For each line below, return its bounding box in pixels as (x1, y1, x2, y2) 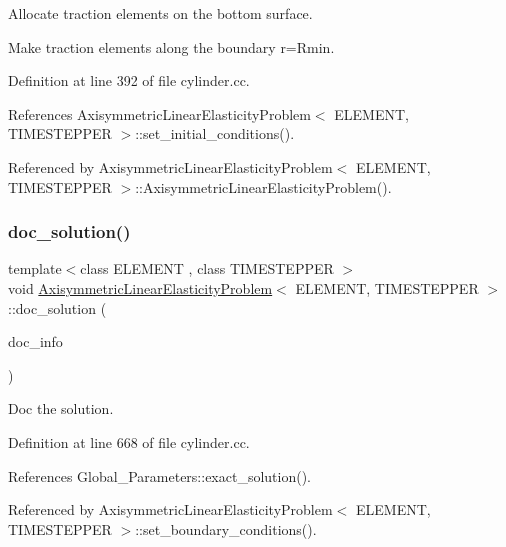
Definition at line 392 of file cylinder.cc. (8, 70, 250, 91)
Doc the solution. (8, 398, 114, 419)
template (8, 258, 62, 279)
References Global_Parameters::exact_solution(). (8, 465, 312, 486)
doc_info (8, 331, 63, 352)
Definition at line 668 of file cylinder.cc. (8, 431, 250, 452)
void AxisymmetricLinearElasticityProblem (8, 277, 273, 298)
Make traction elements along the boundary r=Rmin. (8, 36, 335, 57)
